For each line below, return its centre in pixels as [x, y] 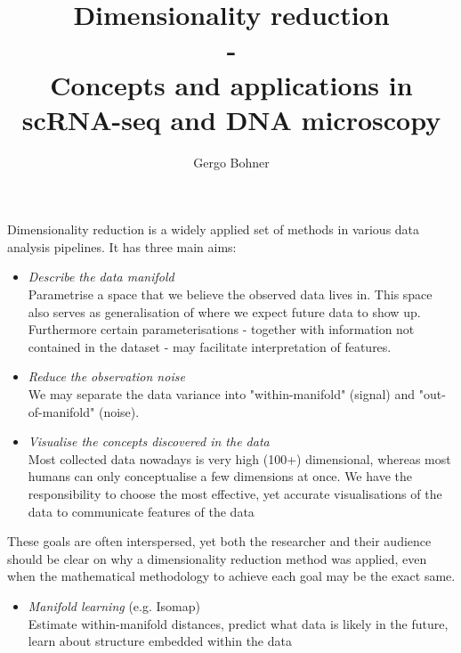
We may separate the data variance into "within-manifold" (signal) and [222, 394]
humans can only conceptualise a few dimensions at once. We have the [220, 476]
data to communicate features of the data [141, 511]
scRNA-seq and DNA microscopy [231, 119]
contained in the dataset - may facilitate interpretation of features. [210, 346]
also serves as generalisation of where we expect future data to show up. [224, 311]
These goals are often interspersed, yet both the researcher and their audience [219, 541]
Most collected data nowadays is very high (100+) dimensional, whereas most [239, 458]
